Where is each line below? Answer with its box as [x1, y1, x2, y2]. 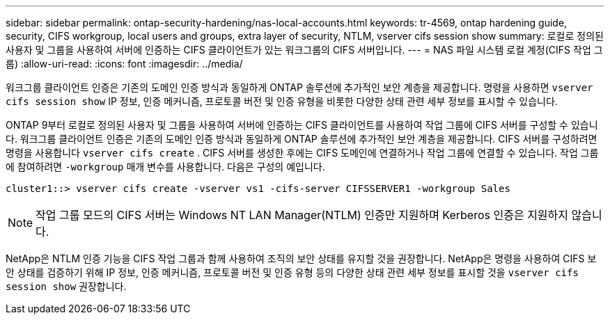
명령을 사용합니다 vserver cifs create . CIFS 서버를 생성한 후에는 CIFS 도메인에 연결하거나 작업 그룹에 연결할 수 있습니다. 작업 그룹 [6, 147, 599, 159]
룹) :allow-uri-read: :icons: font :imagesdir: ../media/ [6, 58, 243, 70]
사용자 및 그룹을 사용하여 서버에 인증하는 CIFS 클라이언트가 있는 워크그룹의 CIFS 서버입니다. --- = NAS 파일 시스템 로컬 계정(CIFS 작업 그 [6, 44, 603, 56]
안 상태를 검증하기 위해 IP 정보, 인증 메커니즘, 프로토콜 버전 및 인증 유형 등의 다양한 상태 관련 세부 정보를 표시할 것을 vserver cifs [6, 266, 579, 278]
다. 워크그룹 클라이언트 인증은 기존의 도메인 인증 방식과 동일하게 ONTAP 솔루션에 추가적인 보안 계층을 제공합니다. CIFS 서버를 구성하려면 [6, 133, 597, 145]
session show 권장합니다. [6, 280, 127, 292]
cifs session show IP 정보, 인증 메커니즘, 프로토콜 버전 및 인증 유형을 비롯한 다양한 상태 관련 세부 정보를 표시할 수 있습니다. [6, 95, 558, 107]
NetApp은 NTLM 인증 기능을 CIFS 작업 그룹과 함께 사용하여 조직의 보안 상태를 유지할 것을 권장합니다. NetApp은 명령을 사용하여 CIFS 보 [6, 253, 597, 264]
